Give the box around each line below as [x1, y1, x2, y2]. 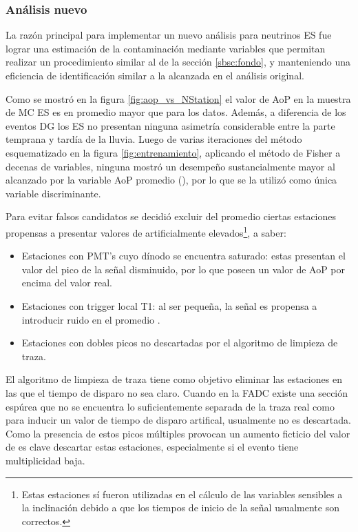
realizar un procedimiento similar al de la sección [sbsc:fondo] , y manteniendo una [6, 55, 350, 69]
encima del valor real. [21, 275, 112, 290]
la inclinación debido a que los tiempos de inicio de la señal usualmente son [21, 500, 339, 515]
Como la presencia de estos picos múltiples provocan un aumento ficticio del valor [6, 426, 350, 440]
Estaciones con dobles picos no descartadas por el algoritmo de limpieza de [21, 335, 338, 350]
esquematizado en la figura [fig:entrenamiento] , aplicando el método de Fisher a [6, 145, 341, 159]
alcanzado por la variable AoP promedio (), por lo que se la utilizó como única [6, 173, 337, 187]
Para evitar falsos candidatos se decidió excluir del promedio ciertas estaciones [6, 209, 337, 224]
